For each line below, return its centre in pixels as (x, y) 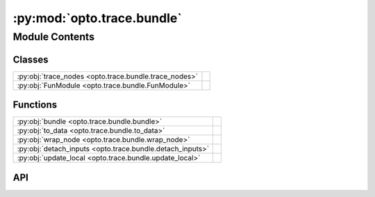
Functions (35, 105)
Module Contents (54, 37)
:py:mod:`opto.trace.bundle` (97, 18)
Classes (31, 59)
